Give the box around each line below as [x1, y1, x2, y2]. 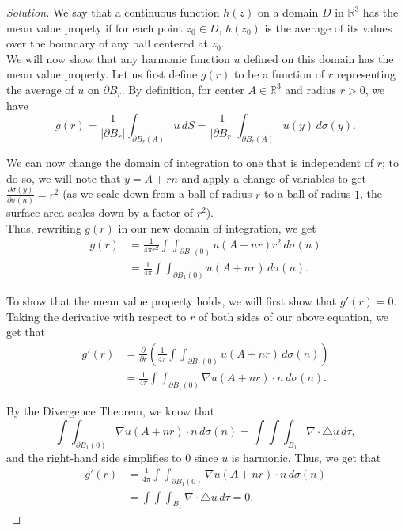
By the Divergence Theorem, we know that [6, 403, 215, 419]
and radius [285, 81, 336, 97]
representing [336, 66, 396, 82]
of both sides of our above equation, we [198, 308, 389, 324]
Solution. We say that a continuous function [6, 4, 220, 20]
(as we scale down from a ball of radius [62, 185, 252, 202]
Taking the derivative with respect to [6, 308, 187, 324]
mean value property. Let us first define [6, 66, 198, 82]
